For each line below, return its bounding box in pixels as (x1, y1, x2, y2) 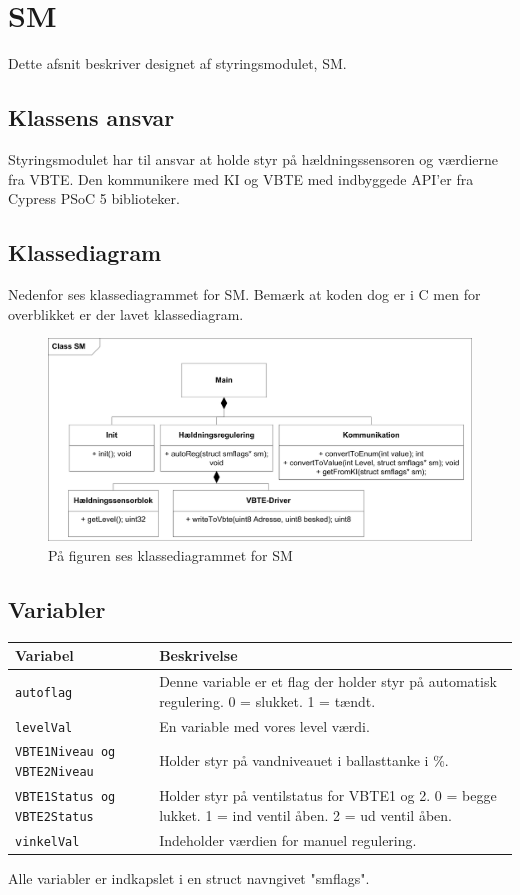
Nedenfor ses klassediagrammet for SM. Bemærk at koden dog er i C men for (8, 283, 481, 304)
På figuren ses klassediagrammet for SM (48, 544, 293, 565)
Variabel (15, 645, 74, 666)
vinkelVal (15, 834, 80, 849)
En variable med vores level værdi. (159, 715, 370, 736)
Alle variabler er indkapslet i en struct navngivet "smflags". (8, 867, 370, 888)
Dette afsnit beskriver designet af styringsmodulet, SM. (8, 53, 347, 74)
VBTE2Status (15, 809, 94, 824)
